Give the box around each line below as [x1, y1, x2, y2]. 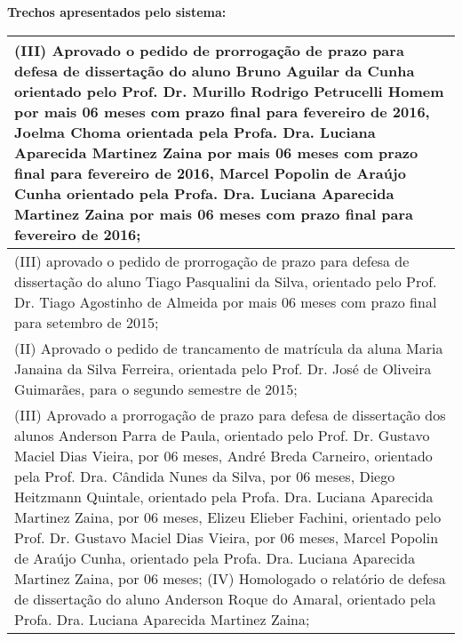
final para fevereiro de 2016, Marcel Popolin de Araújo [14, 162, 406, 183]
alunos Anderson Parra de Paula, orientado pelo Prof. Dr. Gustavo [14, 424, 430, 445]
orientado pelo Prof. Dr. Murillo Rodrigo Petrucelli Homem [14, 80, 444, 101]
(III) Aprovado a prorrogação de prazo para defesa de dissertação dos [14, 404, 446, 425]
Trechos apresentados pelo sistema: [7, 3, 227, 20]
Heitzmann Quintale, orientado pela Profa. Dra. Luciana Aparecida [14, 485, 434, 507]
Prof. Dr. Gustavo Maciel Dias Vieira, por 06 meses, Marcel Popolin [14, 526, 439, 548]
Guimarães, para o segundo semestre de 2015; [14, 378, 298, 399]
